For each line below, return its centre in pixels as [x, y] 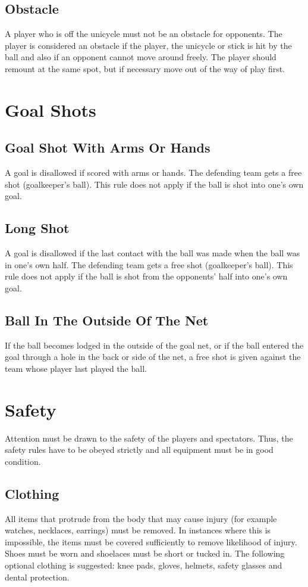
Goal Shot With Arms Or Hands [108, 147]
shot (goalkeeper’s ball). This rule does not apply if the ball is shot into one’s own [154, 184]
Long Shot [37, 228]
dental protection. [37, 577]
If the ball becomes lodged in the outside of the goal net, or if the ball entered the [154, 345]
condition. [23, 461]
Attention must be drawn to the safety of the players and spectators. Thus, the [149, 438]
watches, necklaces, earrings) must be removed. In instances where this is [138, 530]
